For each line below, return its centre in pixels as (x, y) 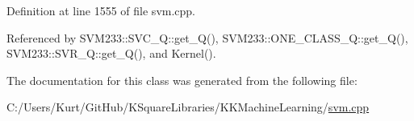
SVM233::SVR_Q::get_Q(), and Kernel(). (111, 53)
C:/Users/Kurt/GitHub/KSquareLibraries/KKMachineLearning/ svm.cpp (188, 107)
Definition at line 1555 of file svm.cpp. (101, 10)
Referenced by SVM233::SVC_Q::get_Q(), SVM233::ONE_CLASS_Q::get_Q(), (207, 37)
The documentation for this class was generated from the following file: (182, 80)
